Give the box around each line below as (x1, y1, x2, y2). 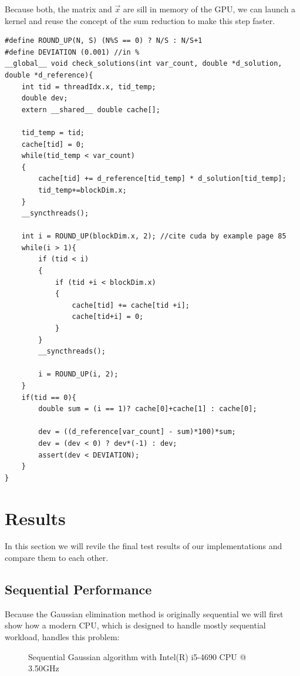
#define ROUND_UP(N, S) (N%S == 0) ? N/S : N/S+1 (5, 36, 203, 45)
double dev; (21, 94, 68, 103)
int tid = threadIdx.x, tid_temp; (21, 82, 156, 91)
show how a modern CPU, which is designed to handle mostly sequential (5, 619, 266, 631)
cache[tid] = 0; (21, 140, 85, 149)
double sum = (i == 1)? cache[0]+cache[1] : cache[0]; (38, 405, 257, 413)
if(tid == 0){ (21, 393, 76, 402)
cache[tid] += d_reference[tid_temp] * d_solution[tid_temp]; (38, 174, 286, 183)
